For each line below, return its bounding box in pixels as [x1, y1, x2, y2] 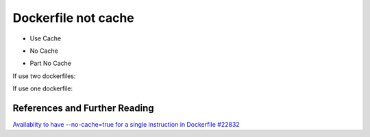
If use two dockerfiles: [12, 72, 76, 80]
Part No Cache [29, 59, 72, 68]
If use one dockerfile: [12, 84, 73, 92]
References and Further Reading [12, 102, 154, 114]
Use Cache [29, 34, 62, 42]
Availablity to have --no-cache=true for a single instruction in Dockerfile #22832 [12, 121, 240, 129]
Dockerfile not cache [12, 10, 135, 25]
